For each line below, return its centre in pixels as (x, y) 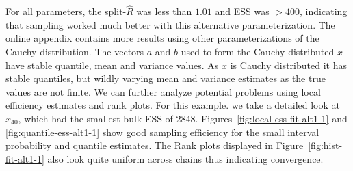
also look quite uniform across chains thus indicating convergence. (185, 158)
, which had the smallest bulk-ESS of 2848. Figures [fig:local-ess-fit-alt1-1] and (183, 118)
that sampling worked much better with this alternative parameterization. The (170, 24)
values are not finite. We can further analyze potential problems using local (163, 91)
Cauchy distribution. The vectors (75, 51)
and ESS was (242, 11)
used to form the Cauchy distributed (258, 51)
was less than (164, 11)
